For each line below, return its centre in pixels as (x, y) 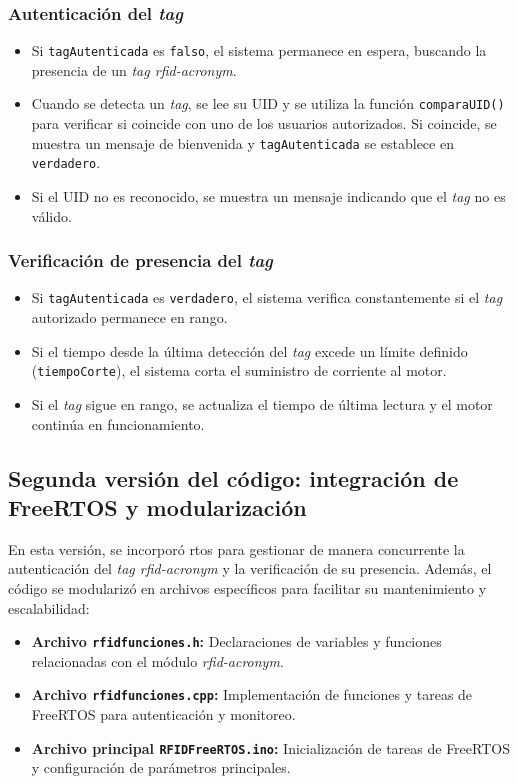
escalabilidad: (49, 607)
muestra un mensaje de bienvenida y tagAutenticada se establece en (242, 142)
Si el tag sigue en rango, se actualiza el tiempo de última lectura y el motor (262, 403)
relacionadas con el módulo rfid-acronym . (157, 660)
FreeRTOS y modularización (157, 506)
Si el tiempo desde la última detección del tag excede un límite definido (249, 350)
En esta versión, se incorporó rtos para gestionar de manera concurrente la (236, 548)
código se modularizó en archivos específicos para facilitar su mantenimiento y (247, 587)
